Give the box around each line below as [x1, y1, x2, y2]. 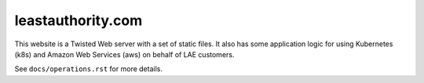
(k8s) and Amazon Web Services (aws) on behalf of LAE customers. [14, 49, 235, 59]
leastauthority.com [14, 12, 143, 29]
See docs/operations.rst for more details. [14, 64, 163, 74]
